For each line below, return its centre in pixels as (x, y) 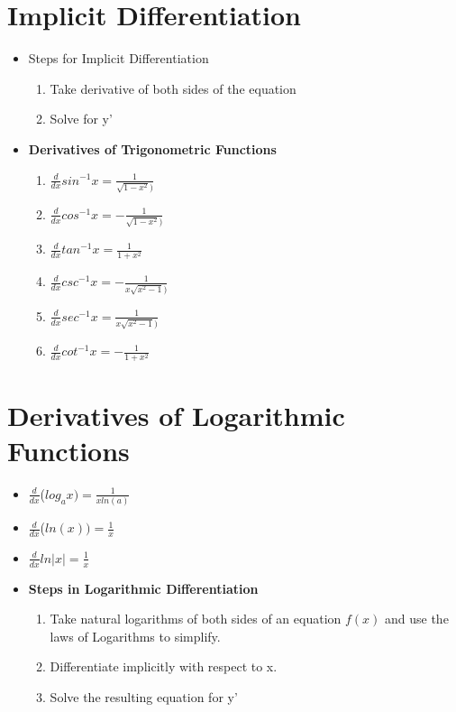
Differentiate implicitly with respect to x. (164, 666)
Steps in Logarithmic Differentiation (143, 588)
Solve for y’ (81, 119)
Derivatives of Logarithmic (176, 415)
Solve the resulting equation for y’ (144, 697)
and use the (417, 619)
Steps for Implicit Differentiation (119, 58)
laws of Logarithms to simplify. (135, 636)
